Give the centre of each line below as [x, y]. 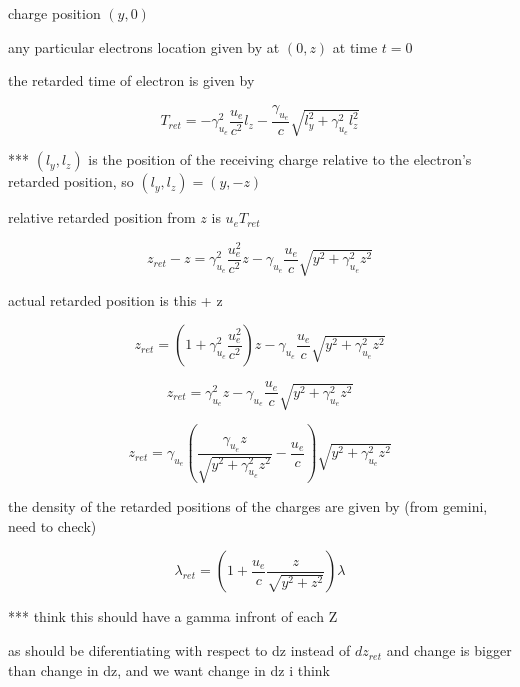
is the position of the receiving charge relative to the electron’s [280, 159]
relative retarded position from [102, 217]
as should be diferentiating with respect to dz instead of [179, 650]
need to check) [52, 525]
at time [355, 46]
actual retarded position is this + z [115, 299]
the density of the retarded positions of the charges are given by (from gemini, [248, 506]
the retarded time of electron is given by [131, 80]
